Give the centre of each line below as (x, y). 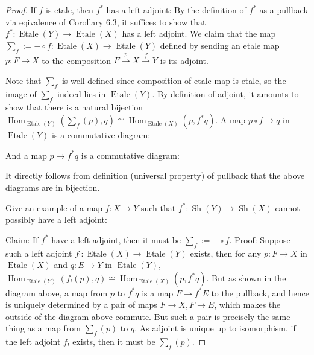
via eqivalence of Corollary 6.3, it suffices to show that (106, 21)
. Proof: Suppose (260, 239)
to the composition (77, 60)
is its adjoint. (184, 60)
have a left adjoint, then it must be (116, 239)
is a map (158, 293)
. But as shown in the (246, 277)
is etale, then (70, 10)
